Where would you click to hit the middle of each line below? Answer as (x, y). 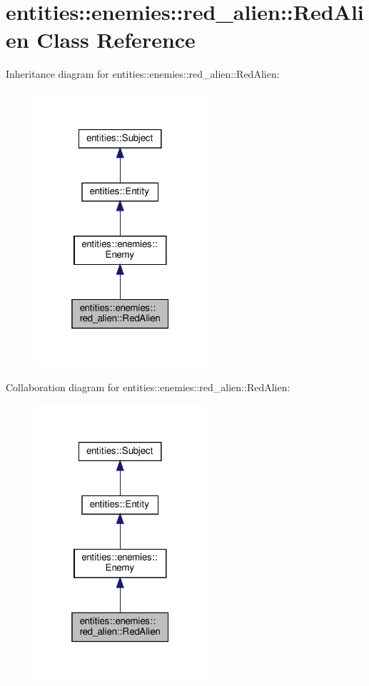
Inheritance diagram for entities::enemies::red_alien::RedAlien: (143, 74)
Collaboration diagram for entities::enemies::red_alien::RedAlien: (148, 387)
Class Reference (116, 40)
